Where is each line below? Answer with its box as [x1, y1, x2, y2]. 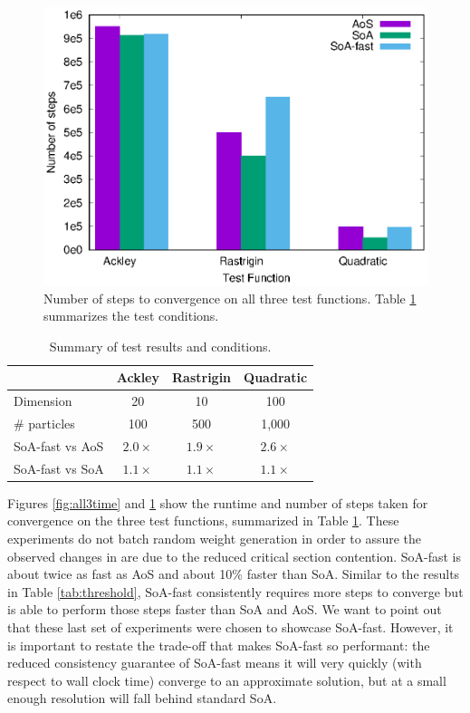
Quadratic [244, 368, 308, 387]
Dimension [14, 391, 72, 410]
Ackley [116, 368, 159, 387]
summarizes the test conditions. [43, 306, 219, 325]
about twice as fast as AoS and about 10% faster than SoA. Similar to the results [7, 564, 460, 583]
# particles [14, 414, 75, 433]
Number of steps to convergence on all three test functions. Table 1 [43, 288, 417, 307]
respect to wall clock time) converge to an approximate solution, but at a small [7, 670, 446, 689]
